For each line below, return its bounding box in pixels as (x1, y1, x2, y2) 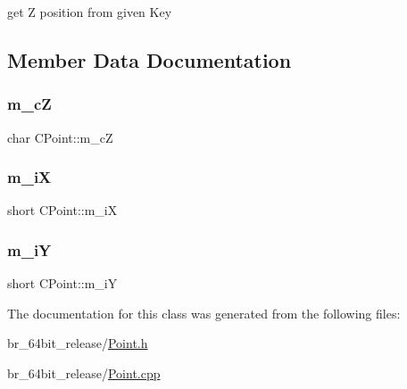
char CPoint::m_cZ (7, 128, 113, 146)
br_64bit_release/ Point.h (7, 334, 148, 352)
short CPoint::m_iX (7, 201, 118, 219)
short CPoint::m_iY (7, 274, 118, 293)
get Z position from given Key (7, 3, 172, 21)
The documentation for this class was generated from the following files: (7, 303, 401, 322)
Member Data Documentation (7, 46, 292, 73)
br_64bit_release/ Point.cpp (7, 364, 161, 382)
